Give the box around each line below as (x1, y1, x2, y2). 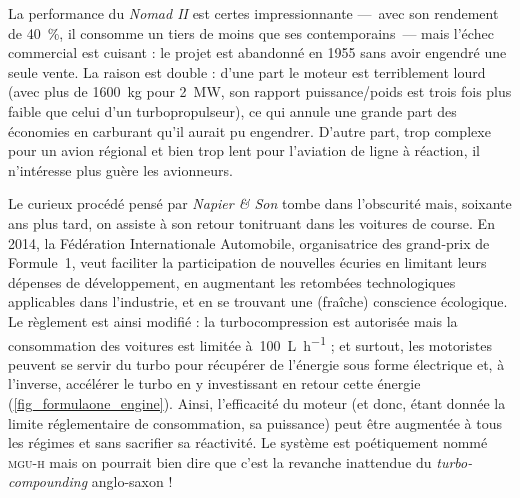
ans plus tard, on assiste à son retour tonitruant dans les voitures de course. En (8, 212, 495, 233)
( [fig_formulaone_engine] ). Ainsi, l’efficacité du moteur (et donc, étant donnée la (8, 392, 506, 413)
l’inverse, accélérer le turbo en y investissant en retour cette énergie (8, 373, 421, 394)
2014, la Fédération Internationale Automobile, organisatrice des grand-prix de (8, 232, 490, 253)
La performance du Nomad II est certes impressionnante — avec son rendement (8, 3, 499, 23)
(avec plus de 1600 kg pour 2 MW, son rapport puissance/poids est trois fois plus (8, 81, 512, 102)
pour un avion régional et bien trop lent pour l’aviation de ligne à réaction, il (8, 140, 480, 161)
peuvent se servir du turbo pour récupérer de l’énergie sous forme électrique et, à (8, 353, 505, 374)
